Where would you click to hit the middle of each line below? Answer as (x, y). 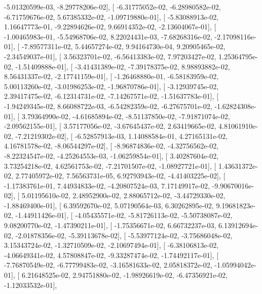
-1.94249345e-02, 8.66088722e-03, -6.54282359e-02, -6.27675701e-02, (108, 106)
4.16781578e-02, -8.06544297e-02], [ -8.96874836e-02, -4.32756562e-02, (111, 146)
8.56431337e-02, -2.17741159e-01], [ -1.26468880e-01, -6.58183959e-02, (111, 76)
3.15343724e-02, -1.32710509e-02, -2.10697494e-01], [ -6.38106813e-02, (111, 245)
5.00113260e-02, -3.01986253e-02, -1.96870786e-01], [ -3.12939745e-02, (111, 86)
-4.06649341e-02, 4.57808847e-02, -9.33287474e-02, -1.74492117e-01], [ (111, 255)
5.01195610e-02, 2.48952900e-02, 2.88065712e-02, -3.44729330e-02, (123, 195)
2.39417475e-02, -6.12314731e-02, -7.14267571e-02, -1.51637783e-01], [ (111, 96)
